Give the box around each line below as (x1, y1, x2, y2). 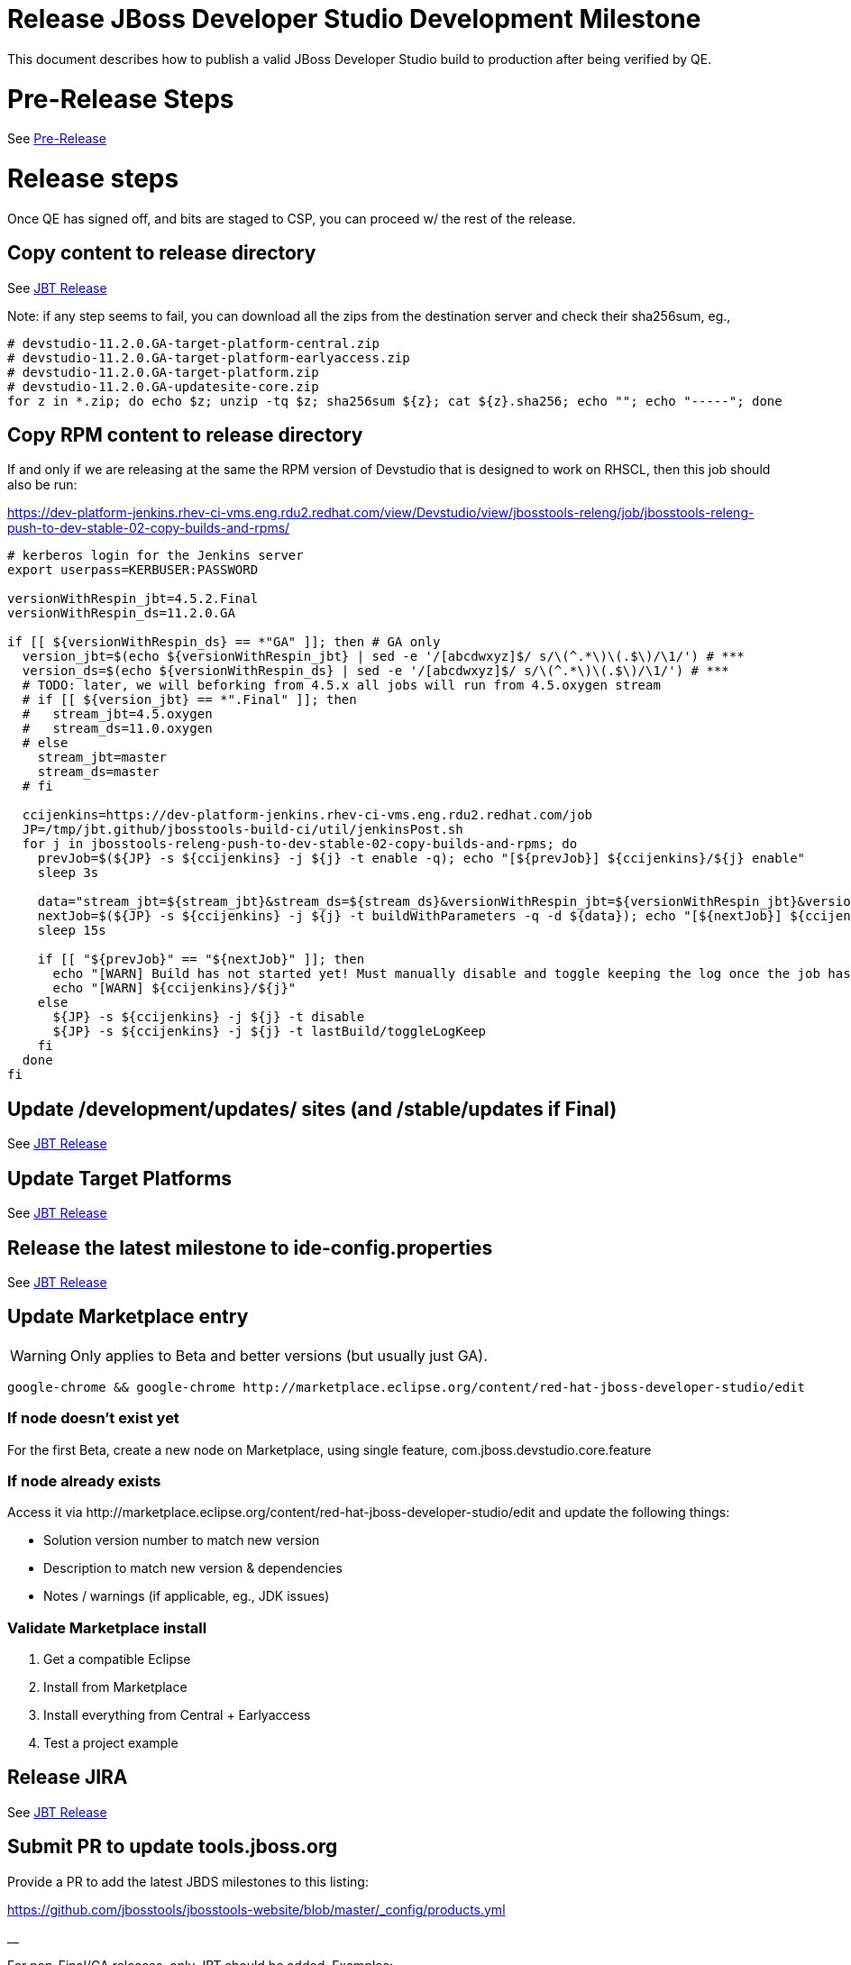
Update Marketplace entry (7, 1305, 249, 1329)
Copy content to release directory (7, 242, 316, 265)
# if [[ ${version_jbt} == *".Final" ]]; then (22, 692, 357, 708)
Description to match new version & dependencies (43, 1560, 343, 1577)
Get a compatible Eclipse (43, 1651, 191, 1668)
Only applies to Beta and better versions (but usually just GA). (69, 1346, 488, 1365)
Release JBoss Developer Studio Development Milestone (7, 4, 701, 34)
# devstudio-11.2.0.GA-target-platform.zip (7, 364, 319, 379)
